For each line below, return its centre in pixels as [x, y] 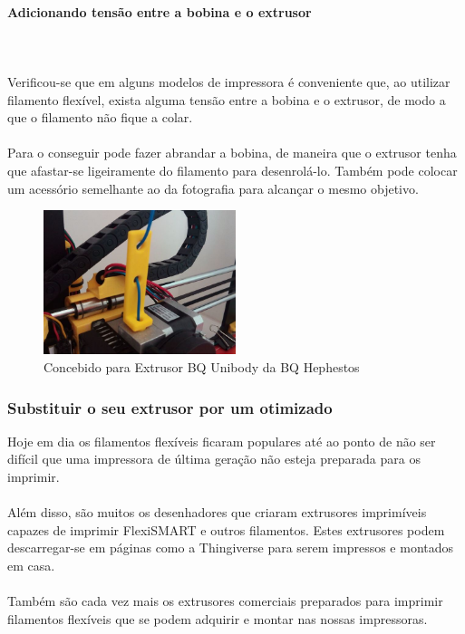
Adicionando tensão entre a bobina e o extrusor [160, 11]
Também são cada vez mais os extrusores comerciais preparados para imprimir [225, 601]
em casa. [31, 566]
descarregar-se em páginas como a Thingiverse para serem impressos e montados [231, 548]
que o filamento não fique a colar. [100, 117]
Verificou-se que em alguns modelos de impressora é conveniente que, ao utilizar [229, 81]
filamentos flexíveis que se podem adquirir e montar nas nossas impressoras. [218, 618]
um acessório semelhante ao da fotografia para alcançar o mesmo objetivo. [213, 188]
